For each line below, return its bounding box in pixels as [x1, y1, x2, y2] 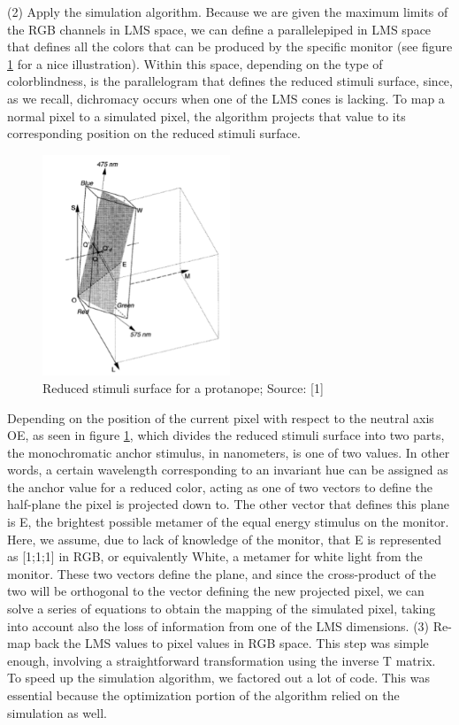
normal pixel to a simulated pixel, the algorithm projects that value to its [7, 106, 406, 125]
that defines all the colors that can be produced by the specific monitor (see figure [7, 37, 453, 56]
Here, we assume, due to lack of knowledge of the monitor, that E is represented [7, 529, 441, 548]
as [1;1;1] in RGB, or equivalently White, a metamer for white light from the [7, 547, 423, 566]
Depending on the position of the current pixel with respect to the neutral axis [7, 408, 434, 427]
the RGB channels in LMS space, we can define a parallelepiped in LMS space [7, 19, 432, 38]
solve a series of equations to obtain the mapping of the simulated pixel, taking [7, 599, 436, 618]
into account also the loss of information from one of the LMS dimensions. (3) [7, 616, 430, 635]
